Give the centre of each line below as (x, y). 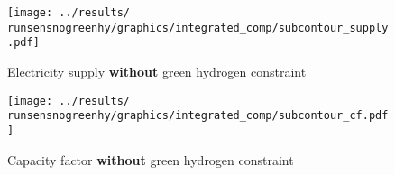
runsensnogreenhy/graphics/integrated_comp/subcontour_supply (198, 28)
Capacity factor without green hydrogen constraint (151, 159)
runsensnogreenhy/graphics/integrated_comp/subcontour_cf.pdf (198, 116)
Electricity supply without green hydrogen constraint (157, 71)
